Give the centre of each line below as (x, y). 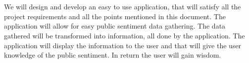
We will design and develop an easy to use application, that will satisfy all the (123, 7)
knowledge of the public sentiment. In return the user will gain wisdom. (113, 55)
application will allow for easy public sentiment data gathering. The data (115, 26)
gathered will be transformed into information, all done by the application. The (124, 35)
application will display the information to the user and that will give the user (123, 45)
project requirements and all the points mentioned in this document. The (115, 16)
